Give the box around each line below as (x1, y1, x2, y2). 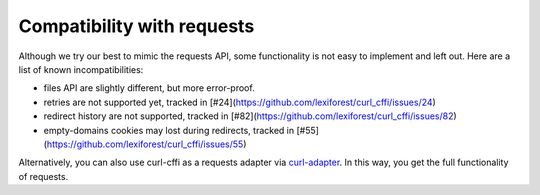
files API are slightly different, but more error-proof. (43, 82, 255, 94)
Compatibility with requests (18, 15, 255, 37)
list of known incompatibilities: (18, 63, 144, 75)
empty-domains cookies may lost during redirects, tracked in (43, 124, 295, 136)
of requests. (18, 170, 69, 182)
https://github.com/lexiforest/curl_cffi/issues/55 (46, 138, 244, 150)
